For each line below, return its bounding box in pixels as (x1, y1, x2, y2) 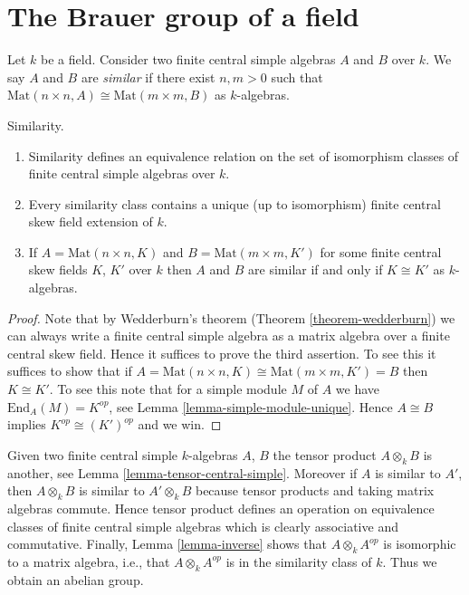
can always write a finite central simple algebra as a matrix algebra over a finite (7, 326, 450, 345)
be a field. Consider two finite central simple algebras (41, 50, 336, 69)
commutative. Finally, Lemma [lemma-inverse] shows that (7, 534, 327, 553)
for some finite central (320, 242, 442, 261)
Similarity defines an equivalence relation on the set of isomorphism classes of (28, 146, 459, 165)
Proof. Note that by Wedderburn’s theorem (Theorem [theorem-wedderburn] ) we (7, 308, 455, 327)
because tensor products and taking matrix (195, 481, 435, 500)
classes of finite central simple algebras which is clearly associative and (7, 516, 398, 535)
